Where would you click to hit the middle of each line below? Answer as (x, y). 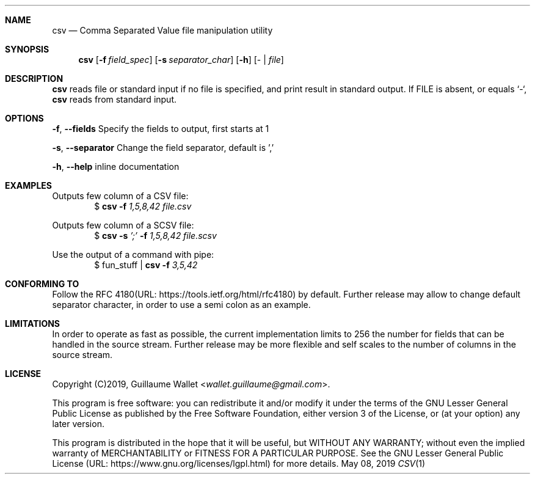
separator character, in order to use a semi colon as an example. (181, 305)
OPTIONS (24, 118)
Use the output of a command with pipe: (133, 254)
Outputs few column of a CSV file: (120, 196)
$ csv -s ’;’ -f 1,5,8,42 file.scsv (155, 236)
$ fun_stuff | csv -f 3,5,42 (146, 265)
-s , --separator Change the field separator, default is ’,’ (163, 148)
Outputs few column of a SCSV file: (123, 225)
